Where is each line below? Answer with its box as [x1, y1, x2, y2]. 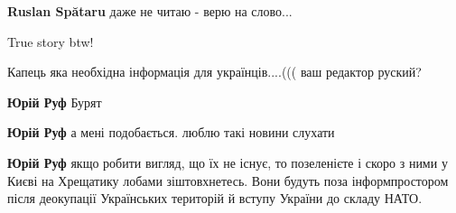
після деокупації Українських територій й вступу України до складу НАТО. [7, 189, 423, 208]
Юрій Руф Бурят [7, 92, 102, 111]
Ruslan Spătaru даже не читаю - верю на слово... [7, 2, 293, 20]
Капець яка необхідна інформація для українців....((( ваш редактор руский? [7, 62, 422, 81]
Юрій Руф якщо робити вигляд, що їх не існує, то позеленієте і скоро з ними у [7, 153, 448, 171]
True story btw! [7, 32, 94, 51]
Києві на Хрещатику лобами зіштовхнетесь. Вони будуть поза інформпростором [7, 171, 449, 190]
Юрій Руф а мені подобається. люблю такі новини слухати [7, 123, 335, 142]
